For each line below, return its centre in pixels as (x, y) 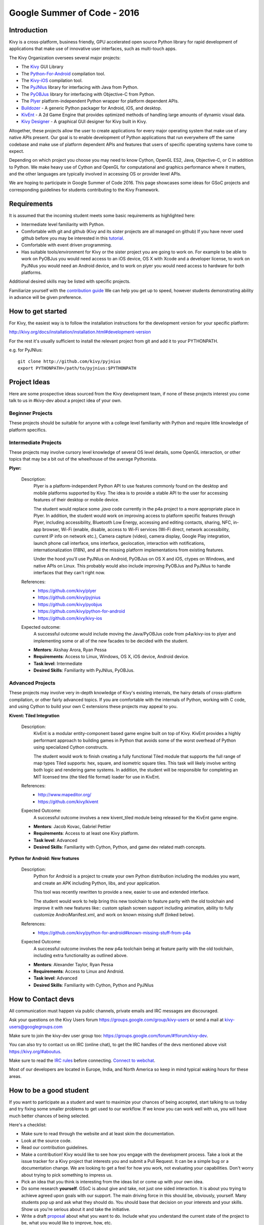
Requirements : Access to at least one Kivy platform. (86, 833)
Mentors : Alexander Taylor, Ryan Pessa (73, 964)
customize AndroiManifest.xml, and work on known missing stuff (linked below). (114, 915)
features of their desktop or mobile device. (77, 500)
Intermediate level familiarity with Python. (63, 224)
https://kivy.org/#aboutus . (35, 1052)
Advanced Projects (32, 683)
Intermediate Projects (35, 442)
